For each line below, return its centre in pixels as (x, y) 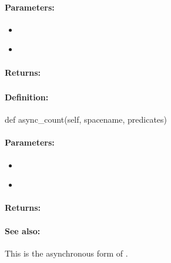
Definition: (27, 97)
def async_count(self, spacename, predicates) (86, 119)
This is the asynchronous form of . (66, 253)
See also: (23, 230)
